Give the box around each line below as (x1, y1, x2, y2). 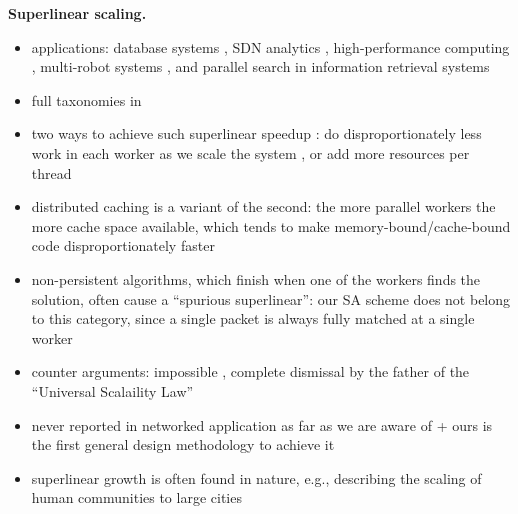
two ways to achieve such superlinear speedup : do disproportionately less (31, 123, 482, 144)
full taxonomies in (31, 89, 142, 110)
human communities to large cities (31, 487, 242, 508)
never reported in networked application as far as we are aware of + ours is (31, 414, 493, 435)
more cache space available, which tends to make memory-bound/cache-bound (31, 215, 511, 236)
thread (31, 162, 72, 183)
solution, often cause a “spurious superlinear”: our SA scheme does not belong (31, 288, 511, 309)
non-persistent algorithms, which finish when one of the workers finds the (31, 268, 481, 289)
